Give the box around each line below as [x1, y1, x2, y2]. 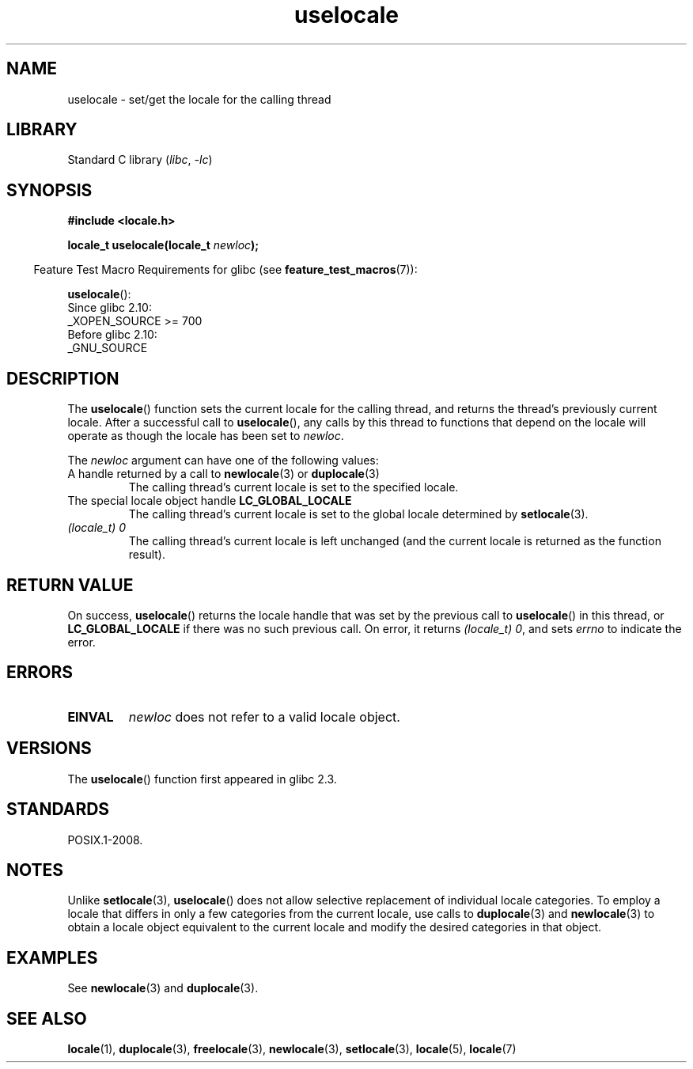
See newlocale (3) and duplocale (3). [67, 981, 259, 995]
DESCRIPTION [6, 368, 119, 389]
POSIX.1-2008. [67, 832, 143, 847]
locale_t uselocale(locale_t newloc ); [67, 238, 259, 252]
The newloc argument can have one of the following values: [67, 453, 379, 468]
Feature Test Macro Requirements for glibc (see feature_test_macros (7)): [33, 263, 418, 277]
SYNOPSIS [6, 180, 93, 200]
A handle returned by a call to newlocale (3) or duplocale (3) [67, 467, 380, 481]
